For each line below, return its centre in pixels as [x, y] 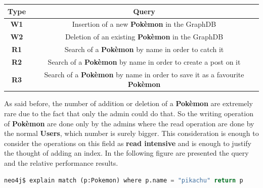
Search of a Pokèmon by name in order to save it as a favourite [144, 74]
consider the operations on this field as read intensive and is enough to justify [128, 143]
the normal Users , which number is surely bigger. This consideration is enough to [131, 133]
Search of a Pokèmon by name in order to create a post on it [144, 61]
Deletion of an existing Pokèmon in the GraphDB [144, 37]
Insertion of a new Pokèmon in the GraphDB [144, 24]
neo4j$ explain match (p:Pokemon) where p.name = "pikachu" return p [124, 180]
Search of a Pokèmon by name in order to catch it [144, 49]
